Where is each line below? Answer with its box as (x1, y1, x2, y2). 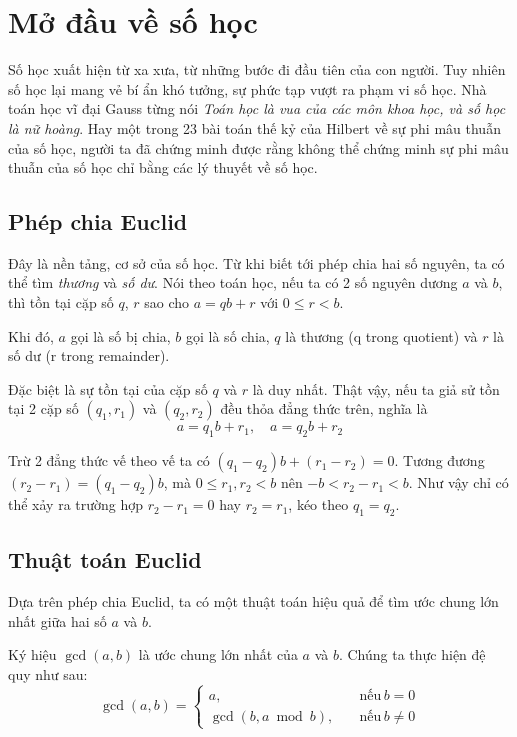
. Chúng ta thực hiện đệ (338, 644, 486, 665)
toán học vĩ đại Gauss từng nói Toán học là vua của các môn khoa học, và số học (8, 98, 506, 119)
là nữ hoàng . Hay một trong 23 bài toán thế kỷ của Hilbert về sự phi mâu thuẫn (8, 117, 501, 138)
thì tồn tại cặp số (8, 292, 114, 313)
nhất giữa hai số (8, 610, 107, 631)
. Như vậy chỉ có (408, 472, 509, 493)
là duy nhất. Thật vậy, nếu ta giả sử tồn (252, 378, 500, 399)
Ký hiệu (8, 644, 57, 665)
